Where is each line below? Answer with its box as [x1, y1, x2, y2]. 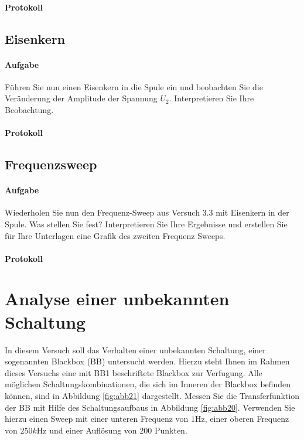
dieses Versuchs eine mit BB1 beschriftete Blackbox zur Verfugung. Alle [5, 366, 262, 378]
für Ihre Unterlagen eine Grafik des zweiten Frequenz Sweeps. [5, 229, 226, 241]
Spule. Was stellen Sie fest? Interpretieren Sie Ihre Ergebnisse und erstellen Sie [5, 217, 288, 230]
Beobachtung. [5, 103, 54, 115]
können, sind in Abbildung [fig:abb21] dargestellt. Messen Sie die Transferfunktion [5, 389, 300, 401]
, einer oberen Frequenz [204, 412, 289, 425]
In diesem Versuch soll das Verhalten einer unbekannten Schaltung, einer [5, 343, 266, 356]
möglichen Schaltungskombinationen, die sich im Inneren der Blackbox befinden [5, 378, 291, 390]
